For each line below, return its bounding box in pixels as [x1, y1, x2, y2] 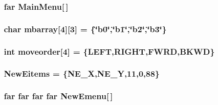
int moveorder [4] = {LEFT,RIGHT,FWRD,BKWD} [4, 45, 215, 57]
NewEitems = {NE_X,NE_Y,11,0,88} [4, 67, 160, 80]
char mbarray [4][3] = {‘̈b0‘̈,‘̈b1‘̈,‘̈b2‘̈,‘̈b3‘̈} [4, 22, 167, 35]
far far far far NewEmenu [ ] [4, 90, 113, 102]
